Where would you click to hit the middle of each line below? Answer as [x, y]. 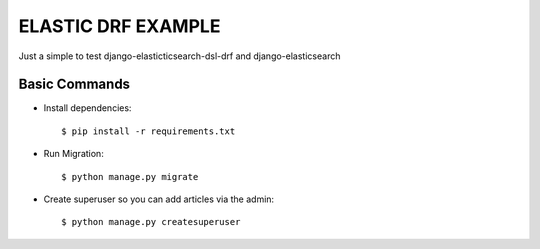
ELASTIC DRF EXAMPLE [119, 26]
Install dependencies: [87, 108]
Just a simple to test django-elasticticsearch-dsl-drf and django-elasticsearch [179, 56]
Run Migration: [73, 154]
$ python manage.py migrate [130, 176]
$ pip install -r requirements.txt [148, 131]
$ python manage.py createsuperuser [151, 222]
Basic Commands [74, 84]
